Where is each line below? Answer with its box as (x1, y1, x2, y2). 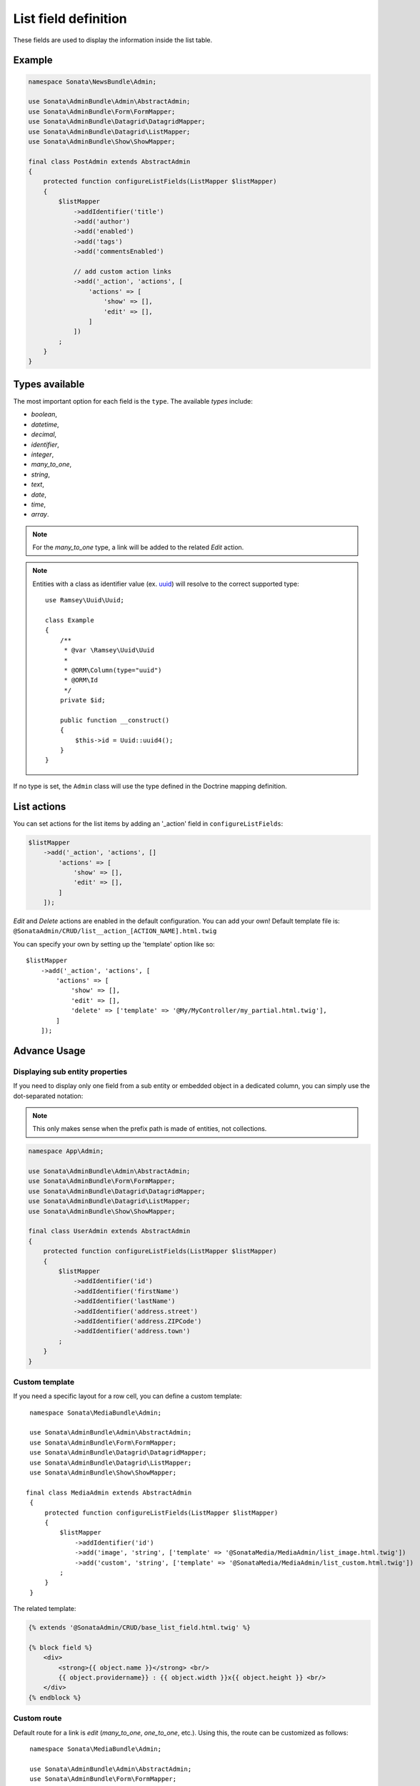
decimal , (31, 430, 57, 439)
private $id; (59, 697, 106, 704)
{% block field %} (28, 1643, 93, 1652)
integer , (31, 450, 54, 459)
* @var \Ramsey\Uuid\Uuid (64, 647, 155, 654)
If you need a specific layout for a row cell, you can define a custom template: (13, 1392, 242, 1400)
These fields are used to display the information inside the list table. (13, 36, 213, 44)
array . (31, 510, 49, 519)
